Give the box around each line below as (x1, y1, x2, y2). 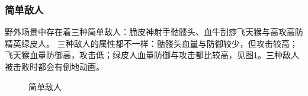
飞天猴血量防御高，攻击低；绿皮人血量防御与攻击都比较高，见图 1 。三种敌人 (5, 49, 299, 61)
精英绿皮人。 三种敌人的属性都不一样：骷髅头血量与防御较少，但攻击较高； (5, 37, 298, 49)
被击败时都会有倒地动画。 (5, 60, 104, 72)
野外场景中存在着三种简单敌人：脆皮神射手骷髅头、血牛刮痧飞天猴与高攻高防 (5, 25, 303, 38)
